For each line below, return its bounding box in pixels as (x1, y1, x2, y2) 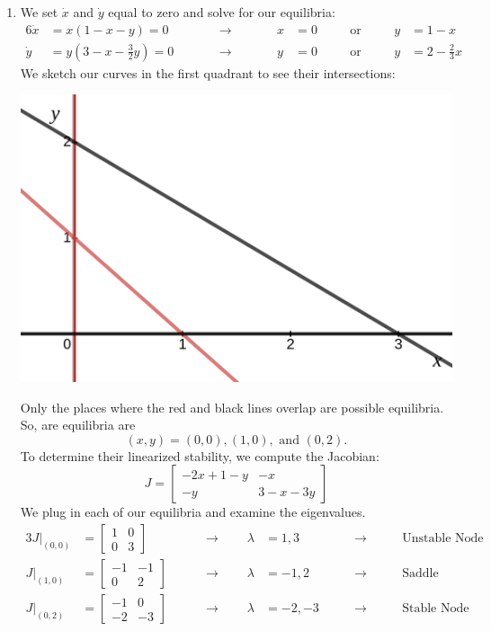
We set (20, 3, 58, 21)
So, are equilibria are (20, 415, 136, 434)
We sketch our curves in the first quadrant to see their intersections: (20, 63, 396, 82)
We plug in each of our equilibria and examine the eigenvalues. (20, 502, 366, 521)
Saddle (402, 567, 439, 581)
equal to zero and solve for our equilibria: (108, 3, 335, 21)
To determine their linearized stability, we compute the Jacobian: (20, 446, 379, 465)
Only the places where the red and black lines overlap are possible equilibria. (20, 397, 444, 416)
